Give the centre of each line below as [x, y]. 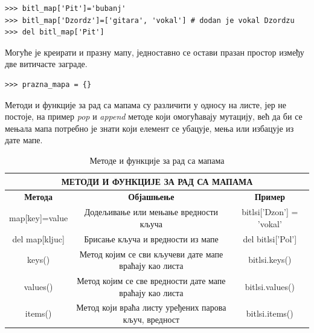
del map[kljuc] [38, 238]
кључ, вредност [151, 319]
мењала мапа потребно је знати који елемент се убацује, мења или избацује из [149, 128]
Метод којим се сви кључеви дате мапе [151, 254]
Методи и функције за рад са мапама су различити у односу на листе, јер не [146, 104]
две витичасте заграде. [46, 64]
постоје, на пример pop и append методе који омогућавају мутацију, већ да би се [154, 116]
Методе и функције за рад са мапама [157, 160]
